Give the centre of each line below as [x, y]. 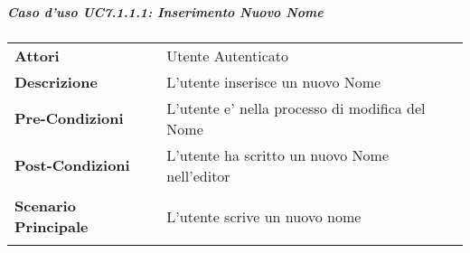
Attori [37, 55]
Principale [52, 227]
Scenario [45, 206]
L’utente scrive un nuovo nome [264, 216]
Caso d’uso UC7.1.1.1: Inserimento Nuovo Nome [165, 11]
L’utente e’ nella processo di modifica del [296, 108]
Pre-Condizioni [69, 118]
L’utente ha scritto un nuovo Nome [278, 155]
